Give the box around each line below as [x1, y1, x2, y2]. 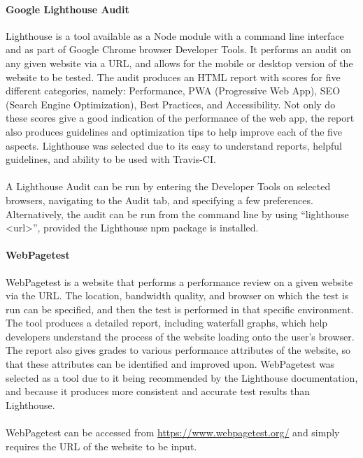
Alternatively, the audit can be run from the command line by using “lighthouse [6, 206, 349, 221]
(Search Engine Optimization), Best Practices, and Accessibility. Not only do [6, 96, 336, 111]
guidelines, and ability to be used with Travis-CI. [6, 152, 216, 166]
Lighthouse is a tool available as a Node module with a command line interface [6, 28, 344, 43]
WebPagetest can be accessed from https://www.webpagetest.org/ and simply [6, 425, 340, 440]
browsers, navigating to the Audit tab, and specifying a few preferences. [6, 192, 313, 207]
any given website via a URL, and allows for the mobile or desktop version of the [6, 55, 353, 70]
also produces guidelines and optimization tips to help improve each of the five [6, 124, 343, 138]
